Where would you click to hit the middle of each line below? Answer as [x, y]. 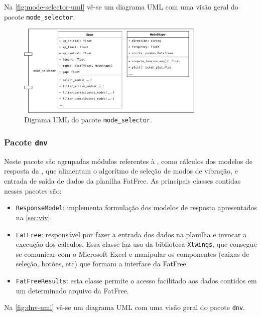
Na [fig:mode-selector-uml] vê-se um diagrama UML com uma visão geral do [121, 7]
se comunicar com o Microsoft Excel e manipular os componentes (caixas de [133, 254]
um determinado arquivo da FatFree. [72, 290]
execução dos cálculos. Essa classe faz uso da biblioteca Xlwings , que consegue [136, 244]
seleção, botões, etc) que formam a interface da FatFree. [102, 264]
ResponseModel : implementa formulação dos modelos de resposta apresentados [136, 207]
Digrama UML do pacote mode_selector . [88, 120]
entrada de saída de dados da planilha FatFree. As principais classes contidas [122, 181]
